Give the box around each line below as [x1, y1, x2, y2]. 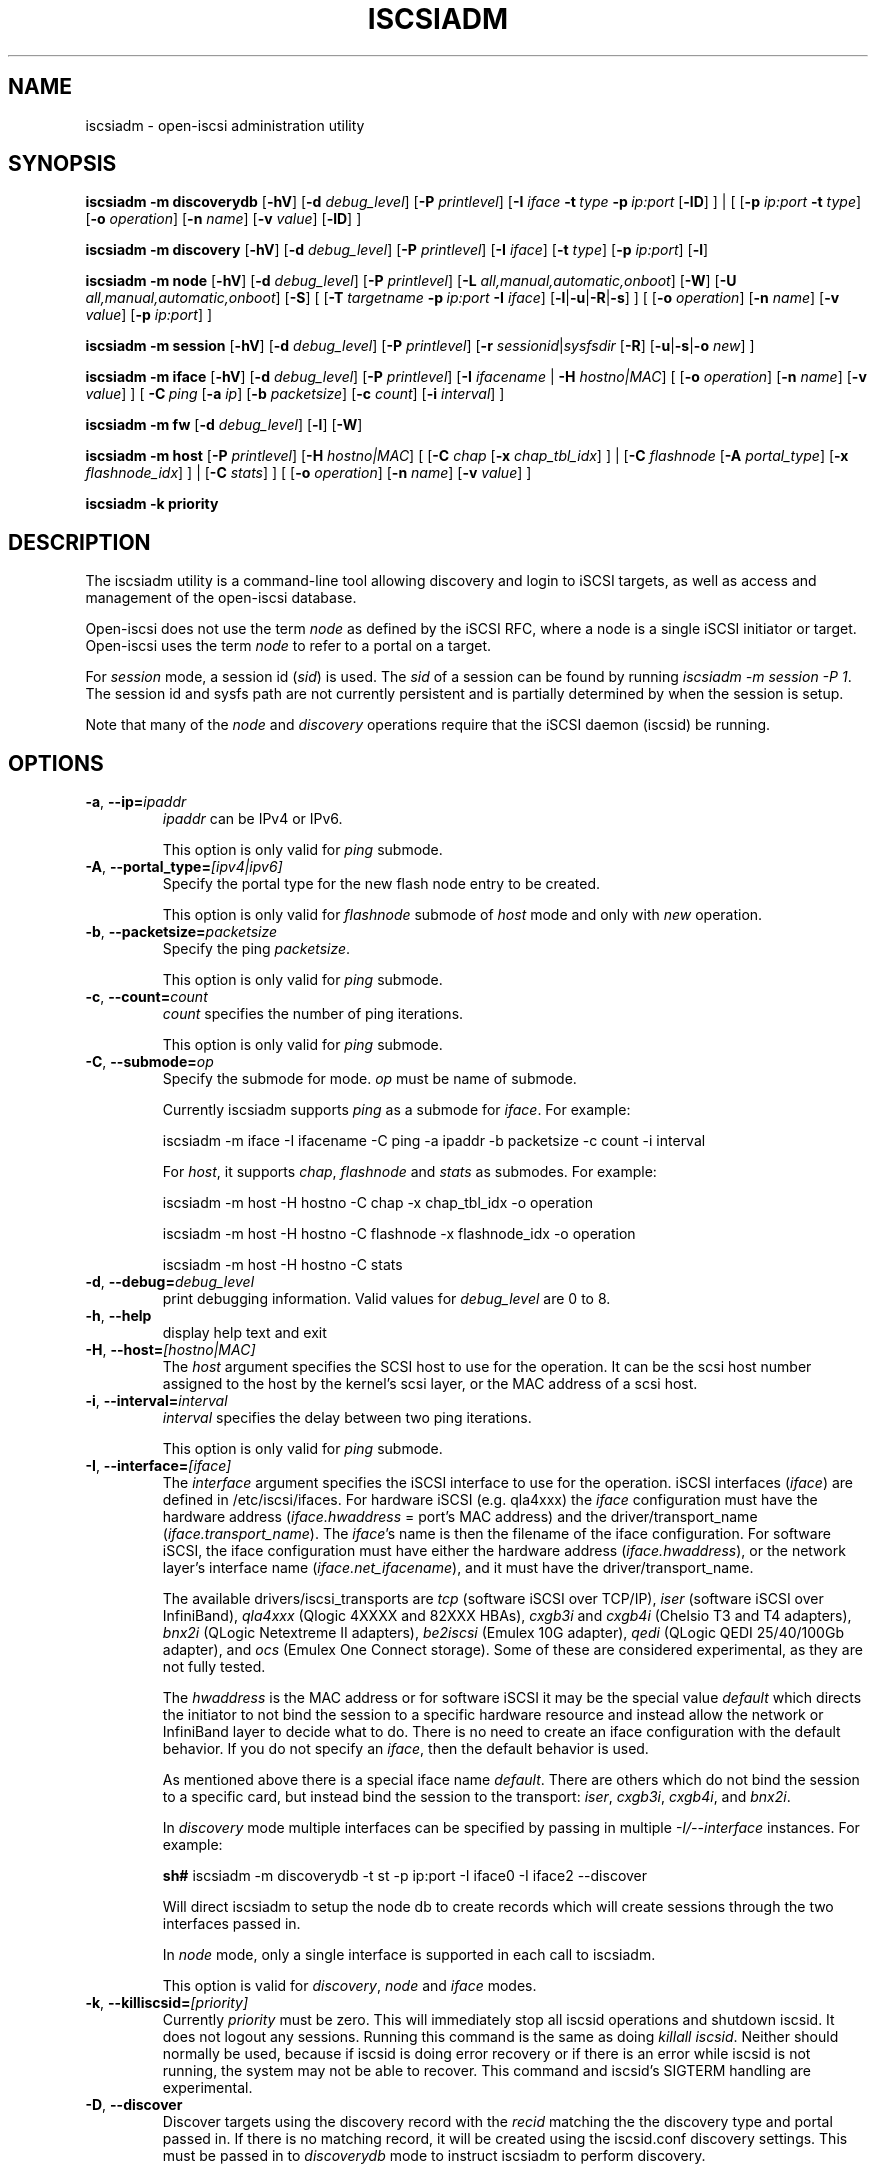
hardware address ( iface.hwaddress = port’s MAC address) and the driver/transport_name [162, 1508, 758, 1526]
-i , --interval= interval [85, 1392, 228, 1410]
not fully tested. [162, 1658, 266, 1676]
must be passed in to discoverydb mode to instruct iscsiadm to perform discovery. [162, 2147, 706, 2165]
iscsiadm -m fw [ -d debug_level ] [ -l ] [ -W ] [85, 416, 363, 434]
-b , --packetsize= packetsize [85, 923, 277, 941]
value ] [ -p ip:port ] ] [85, 306, 213, 324]
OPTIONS [8, 750, 104, 776]
